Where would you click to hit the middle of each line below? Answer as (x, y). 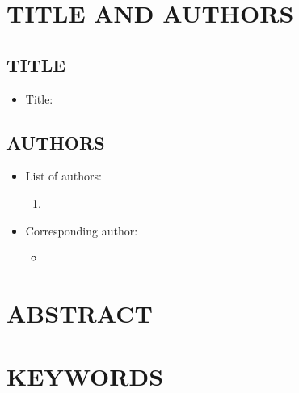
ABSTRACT (80, 313)
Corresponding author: (82, 230)
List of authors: (63, 176)
